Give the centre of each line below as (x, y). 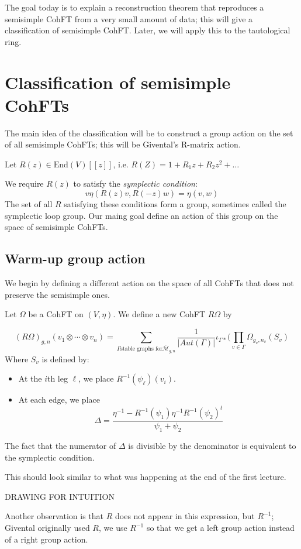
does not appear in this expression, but (185, 516)
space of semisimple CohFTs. (56, 227)
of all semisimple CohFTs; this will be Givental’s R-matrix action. (123, 144)
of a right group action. (46, 539)
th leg (57, 378)
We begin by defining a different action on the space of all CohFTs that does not (149, 283)
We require (24, 183)
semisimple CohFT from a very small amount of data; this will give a (129, 18)
